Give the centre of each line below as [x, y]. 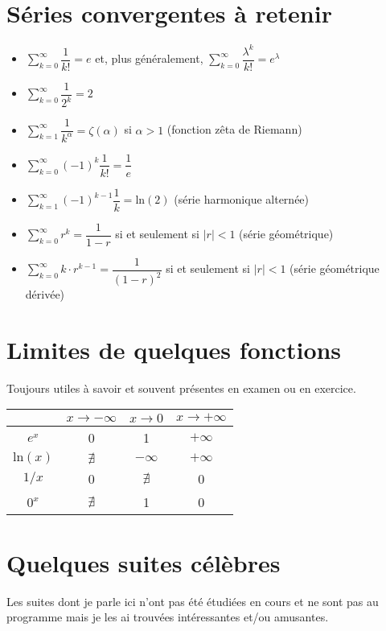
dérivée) [45, 294]
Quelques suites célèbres [144, 562]
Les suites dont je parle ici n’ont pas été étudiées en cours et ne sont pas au [193, 601]
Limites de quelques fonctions [174, 349]
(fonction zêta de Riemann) [234, 129]
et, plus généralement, [149, 58]
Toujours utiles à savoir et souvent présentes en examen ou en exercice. [181, 388]
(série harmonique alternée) [242, 199]
